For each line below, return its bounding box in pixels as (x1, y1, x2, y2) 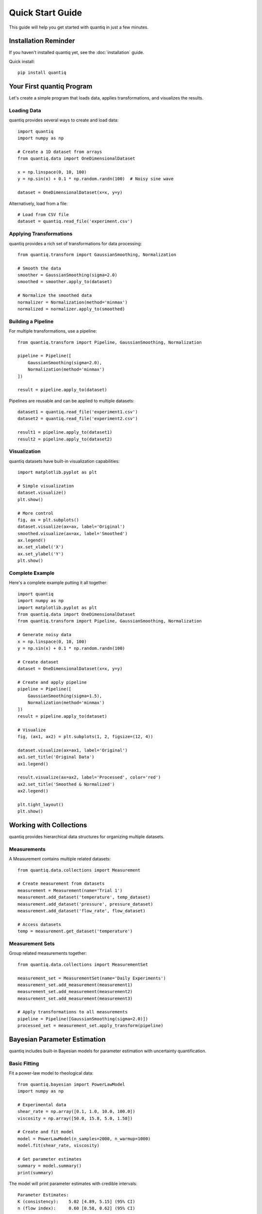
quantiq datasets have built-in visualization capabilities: (9, 458, 120, 464)
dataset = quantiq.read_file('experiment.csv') (17, 219, 133, 224)
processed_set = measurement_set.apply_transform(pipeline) (17, 1023, 164, 1029)
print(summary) (17, 1170, 54, 1175)
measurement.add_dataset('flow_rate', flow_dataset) (17, 908, 146, 914)
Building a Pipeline (9, 318, 54, 325)
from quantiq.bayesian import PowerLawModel (17, 1081, 126, 1087)
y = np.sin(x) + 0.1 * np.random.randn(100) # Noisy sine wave (17, 176, 174, 182)
